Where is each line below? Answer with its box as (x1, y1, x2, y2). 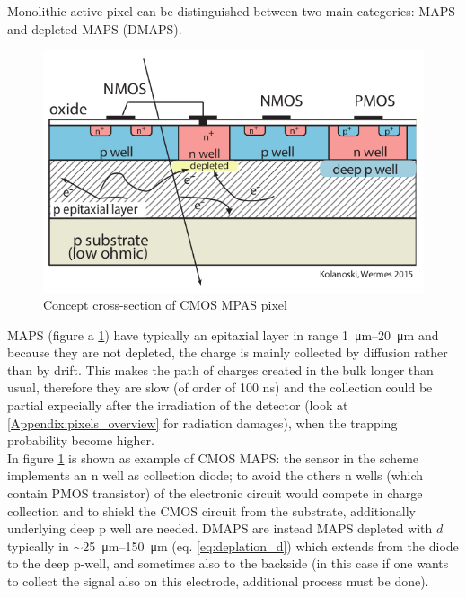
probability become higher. (7, 431, 154, 450)
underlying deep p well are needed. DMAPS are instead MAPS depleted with (7, 519, 433, 538)
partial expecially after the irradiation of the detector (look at (7, 396, 348, 415)
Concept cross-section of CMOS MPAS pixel (43, 295, 287, 314)
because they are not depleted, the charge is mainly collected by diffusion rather (7, 343, 448, 362)
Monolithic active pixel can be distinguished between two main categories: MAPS (7, 2, 456, 20)
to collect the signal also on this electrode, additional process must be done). (7, 572, 429, 590)
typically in (7, 536, 69, 555)
